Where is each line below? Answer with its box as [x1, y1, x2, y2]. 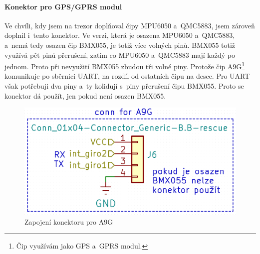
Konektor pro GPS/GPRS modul [4, 1, 122, 11]
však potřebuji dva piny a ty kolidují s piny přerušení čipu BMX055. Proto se [4, 81, 244, 91]
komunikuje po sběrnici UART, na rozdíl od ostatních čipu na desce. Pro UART [4, 71, 250, 81]
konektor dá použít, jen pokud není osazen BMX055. [4, 90, 166, 101]
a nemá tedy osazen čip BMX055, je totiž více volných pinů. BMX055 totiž [4, 39, 236, 50]
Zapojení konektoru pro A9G [24, 216, 113, 227]
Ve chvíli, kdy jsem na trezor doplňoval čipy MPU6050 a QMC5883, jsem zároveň [4, 20, 255, 30]
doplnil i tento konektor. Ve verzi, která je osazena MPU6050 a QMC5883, [4, 30, 235, 40]
